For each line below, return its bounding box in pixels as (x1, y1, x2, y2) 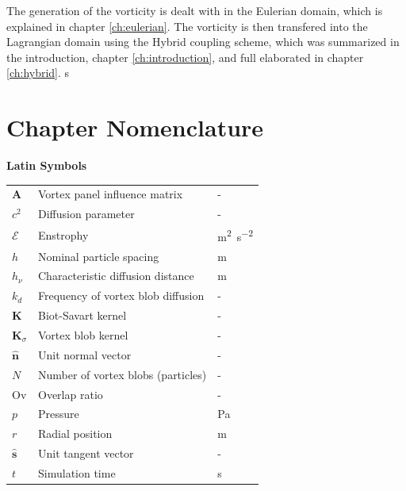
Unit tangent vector (38, 445, 134, 462)
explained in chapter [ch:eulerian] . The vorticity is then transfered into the (6, 17, 368, 34)
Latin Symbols (6, 157, 87, 174)
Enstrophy (38, 226, 89, 243)
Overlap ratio (38, 386, 103, 402)
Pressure (38, 405, 79, 422)
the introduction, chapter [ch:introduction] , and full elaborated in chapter (6, 48, 364, 65)
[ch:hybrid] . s (6, 64, 70, 81)
